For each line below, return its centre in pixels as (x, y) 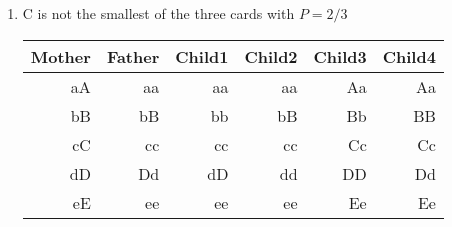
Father (133, 56)
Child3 (340, 56)
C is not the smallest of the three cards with (158, 13)
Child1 (202, 56)
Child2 (271, 56)
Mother (60, 56)
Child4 (409, 56)
